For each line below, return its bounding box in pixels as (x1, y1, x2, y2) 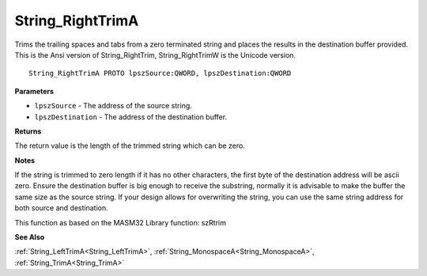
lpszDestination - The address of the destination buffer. (34, 112, 228, 122)
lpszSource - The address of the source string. (34, 101, 193, 111)
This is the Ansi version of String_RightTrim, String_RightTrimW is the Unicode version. (14, 50, 297, 59)
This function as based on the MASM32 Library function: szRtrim (14, 217, 227, 227)
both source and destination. (14, 203, 108, 213)
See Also (14, 233, 45, 242)
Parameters (14, 86, 55, 96)
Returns (14, 127, 42, 136)
